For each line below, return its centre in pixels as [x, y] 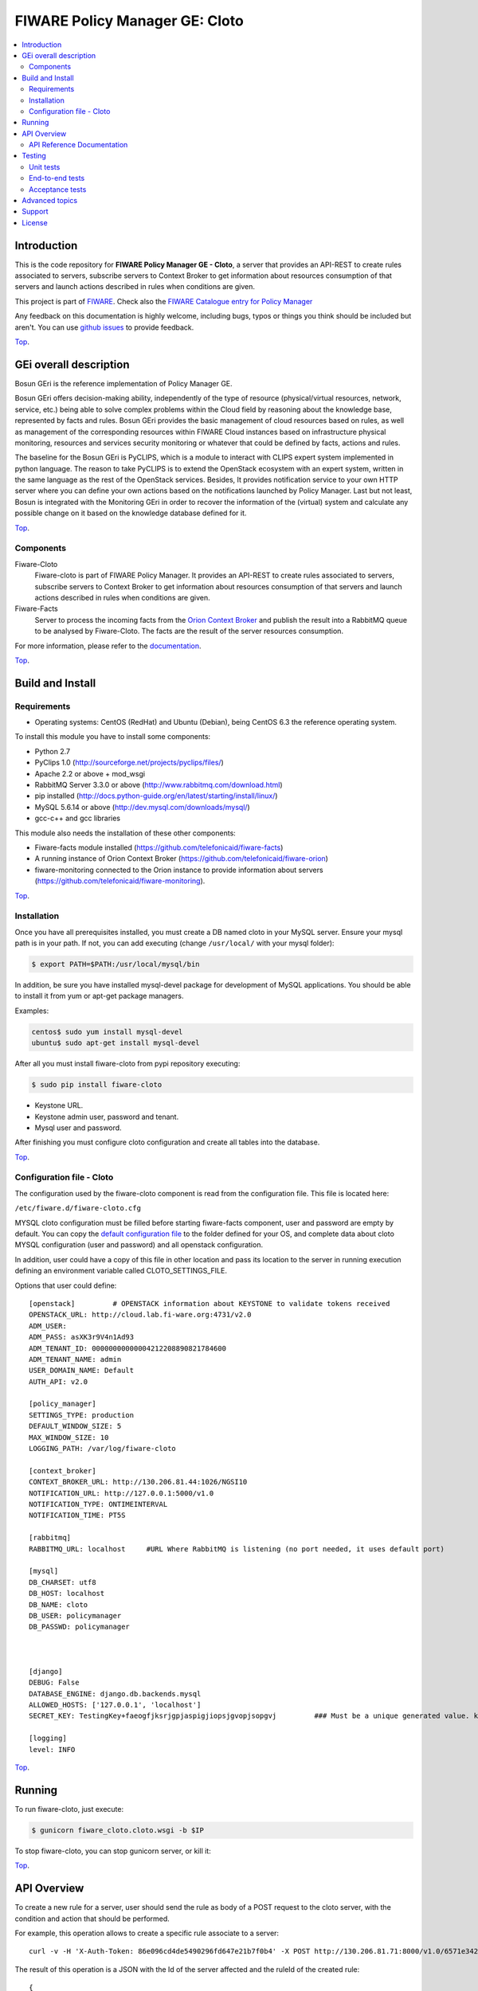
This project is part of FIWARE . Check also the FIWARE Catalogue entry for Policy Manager [164, 301]
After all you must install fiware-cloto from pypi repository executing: [127, 1064]
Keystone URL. [59, 1105]
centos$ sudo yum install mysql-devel [107, 1032]
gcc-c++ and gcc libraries [78, 818]
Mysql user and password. [78, 1128]
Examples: [32, 1011]
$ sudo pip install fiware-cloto [97, 1085]
